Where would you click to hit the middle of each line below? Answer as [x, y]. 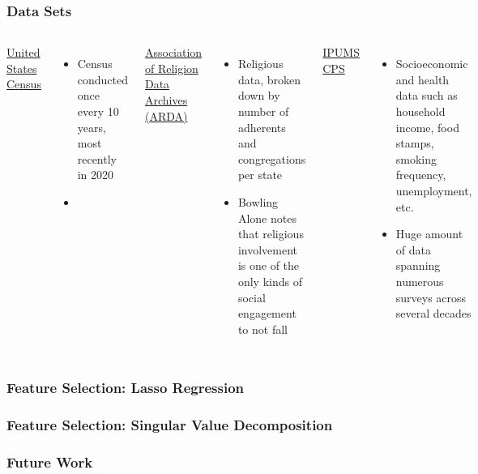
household [420, 111]
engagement [267, 313]
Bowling [258, 201]
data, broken [269, 79]
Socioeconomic [432, 64]
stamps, [415, 143]
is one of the [269, 265]
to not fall [262, 329]
